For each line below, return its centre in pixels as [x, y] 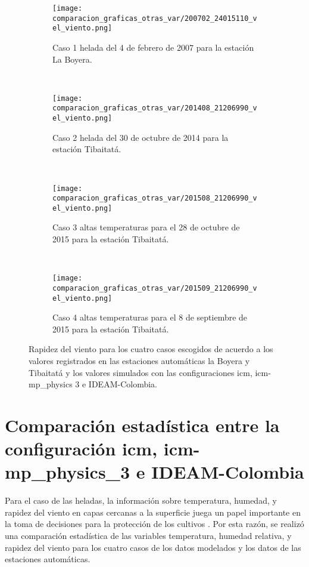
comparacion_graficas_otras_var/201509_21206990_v [155, 288]
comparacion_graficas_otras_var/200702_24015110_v [155, 18]
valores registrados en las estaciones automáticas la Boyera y [139, 360]
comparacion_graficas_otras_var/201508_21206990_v [155, 198]
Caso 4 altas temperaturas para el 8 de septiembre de [150, 317]
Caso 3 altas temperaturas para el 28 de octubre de [146, 227]
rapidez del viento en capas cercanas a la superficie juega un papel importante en [153, 512]
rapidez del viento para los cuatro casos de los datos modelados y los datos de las [153, 547]
